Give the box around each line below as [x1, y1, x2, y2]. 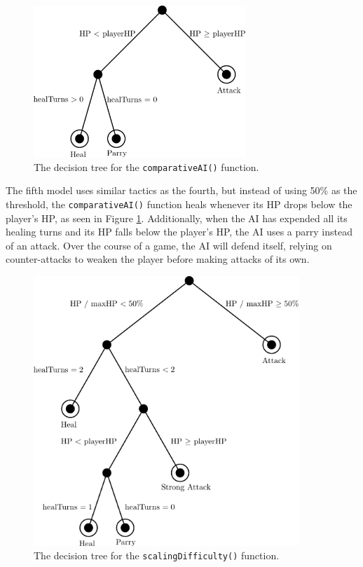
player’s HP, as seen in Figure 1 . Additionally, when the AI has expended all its [6, 210, 348, 225]
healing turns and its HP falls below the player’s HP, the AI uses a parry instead [6, 224, 352, 239]
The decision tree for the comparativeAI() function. [34, 159, 259, 174]
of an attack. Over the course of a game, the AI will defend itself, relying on [6, 238, 332, 252]
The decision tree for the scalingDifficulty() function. [34, 548, 280, 563]
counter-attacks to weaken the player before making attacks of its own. [6, 252, 310, 266]
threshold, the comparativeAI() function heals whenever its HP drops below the [6, 196, 352, 211]
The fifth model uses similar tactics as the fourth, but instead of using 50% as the [6, 183, 357, 198]
